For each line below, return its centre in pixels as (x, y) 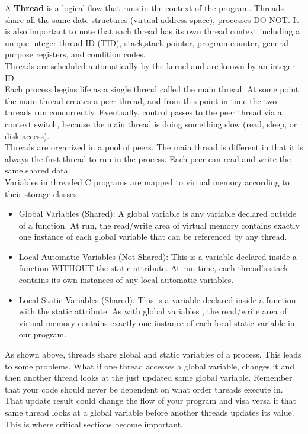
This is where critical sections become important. (94, 424)
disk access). (27, 135)
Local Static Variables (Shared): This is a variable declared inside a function (157, 299)
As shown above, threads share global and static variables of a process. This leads (153, 354)
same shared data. (38, 170)
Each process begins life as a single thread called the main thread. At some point (152, 89)
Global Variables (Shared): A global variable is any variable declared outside (158, 213)
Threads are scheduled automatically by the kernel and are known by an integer (150, 65)
